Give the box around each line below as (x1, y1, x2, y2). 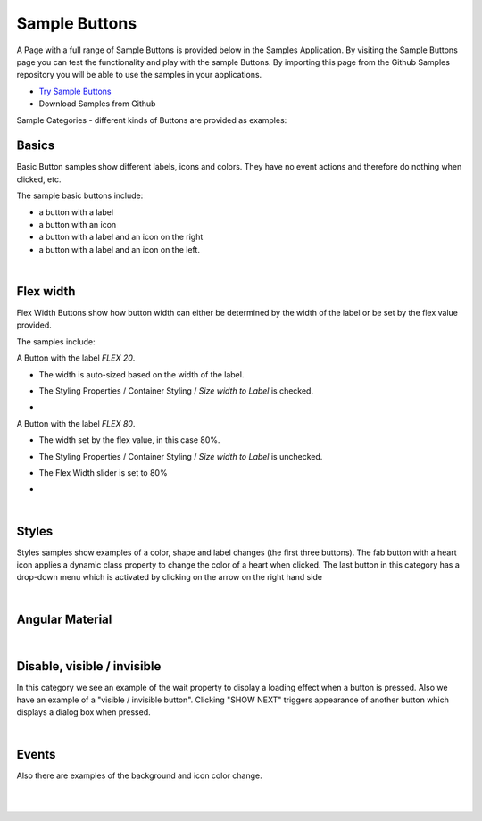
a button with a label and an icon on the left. (38, 244, 201, 254)
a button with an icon (38, 219, 117, 229)
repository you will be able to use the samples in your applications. (16, 70, 262, 80)
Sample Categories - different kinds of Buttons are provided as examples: (16, 114, 287, 125)
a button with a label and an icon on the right (38, 232, 204, 243)
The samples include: (16, 336, 96, 347)
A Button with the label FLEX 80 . (16, 418, 136, 428)
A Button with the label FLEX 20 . (16, 352, 136, 363)
